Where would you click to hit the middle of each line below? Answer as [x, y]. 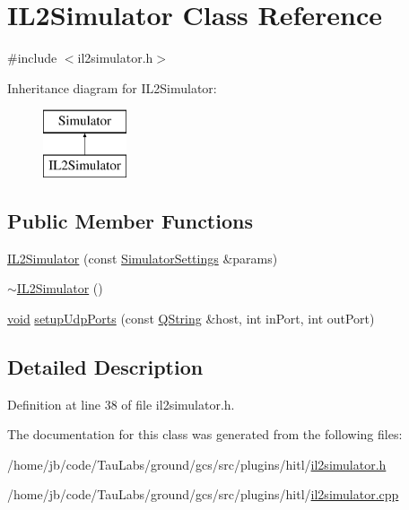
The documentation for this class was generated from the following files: [205, 434]
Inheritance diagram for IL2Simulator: [112, 87]
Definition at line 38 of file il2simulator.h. [121, 404]
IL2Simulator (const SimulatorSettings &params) [143, 258]
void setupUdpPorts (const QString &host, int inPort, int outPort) [191, 318]
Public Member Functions [130, 220]
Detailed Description [105, 366]
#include [32, 58]
